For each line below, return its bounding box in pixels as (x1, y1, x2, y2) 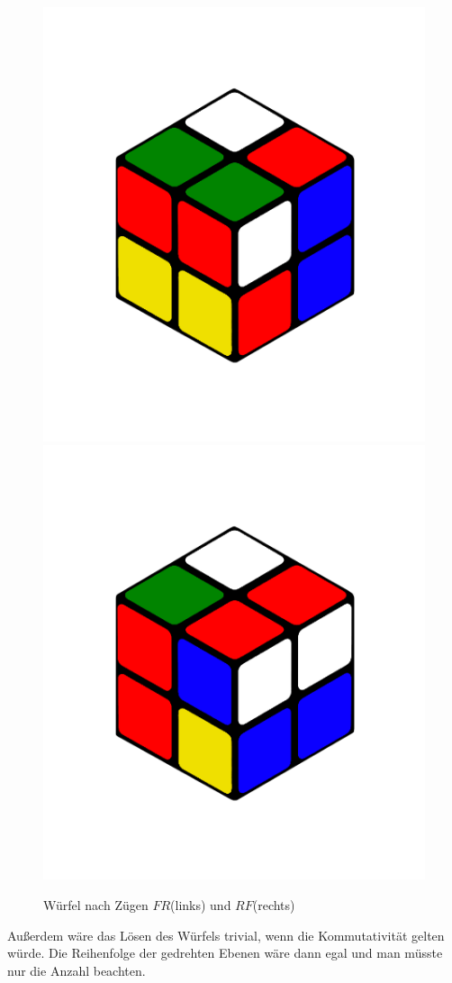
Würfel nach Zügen (43, 895, 149, 914)
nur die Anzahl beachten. (7, 960, 146, 979)
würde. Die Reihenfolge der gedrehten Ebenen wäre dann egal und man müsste (7, 943, 443, 962)
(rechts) (252, 895, 295, 914)
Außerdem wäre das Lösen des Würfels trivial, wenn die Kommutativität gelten (7, 925, 445, 944)
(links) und (170, 895, 231, 914)
